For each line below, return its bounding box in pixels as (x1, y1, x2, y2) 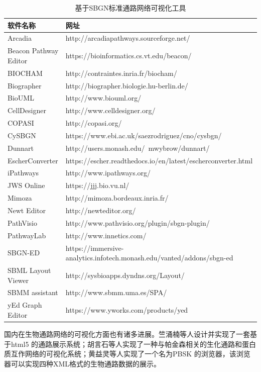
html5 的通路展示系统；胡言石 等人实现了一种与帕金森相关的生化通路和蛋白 (11, 338, 256, 349)
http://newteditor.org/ (65, 205, 136, 215)
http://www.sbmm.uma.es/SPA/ (65, 287, 167, 298)
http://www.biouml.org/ (65, 92, 142, 103)
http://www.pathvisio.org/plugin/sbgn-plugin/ (65, 217, 210, 228)
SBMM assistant (8, 287, 58, 298)
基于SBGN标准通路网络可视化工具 (75, 3, 186, 13)
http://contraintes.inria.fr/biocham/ (65, 67, 177, 78)
